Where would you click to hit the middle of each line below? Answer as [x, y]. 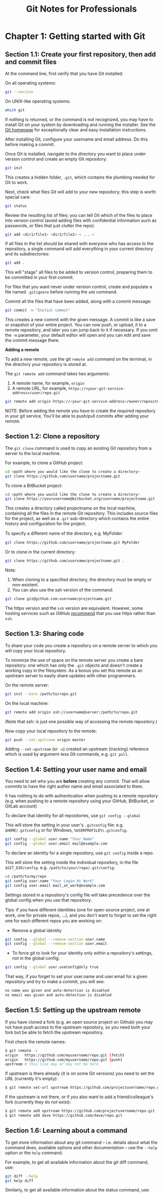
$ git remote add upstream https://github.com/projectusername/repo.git [80, 1111]
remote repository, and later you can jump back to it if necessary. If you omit [81, 330]
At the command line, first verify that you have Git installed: [64, 73]
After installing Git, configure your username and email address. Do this [76, 139]
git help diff [19, 1181]
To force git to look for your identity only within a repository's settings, [82, 953]
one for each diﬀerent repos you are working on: [54, 921]
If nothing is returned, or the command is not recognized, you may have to [79, 119]
